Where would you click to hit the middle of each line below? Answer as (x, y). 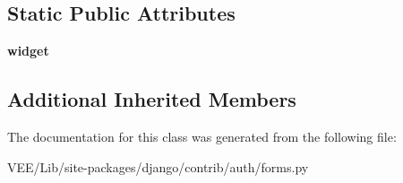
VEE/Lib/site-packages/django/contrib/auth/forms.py (158, 166)
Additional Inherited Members (152, 99)
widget (28, 51)
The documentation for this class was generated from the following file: (202, 136)
